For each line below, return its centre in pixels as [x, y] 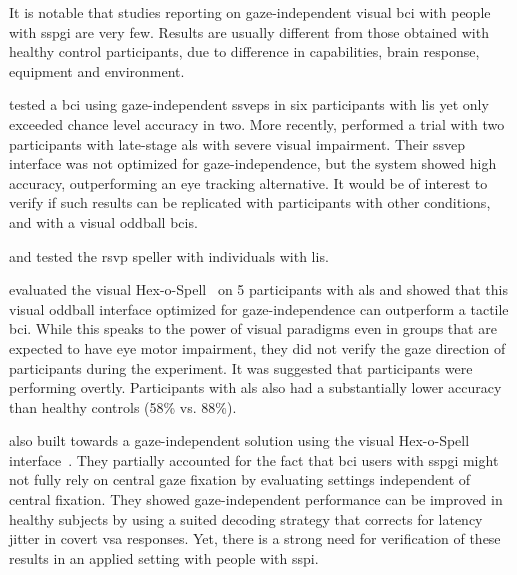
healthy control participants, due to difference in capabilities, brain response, [244, 51]
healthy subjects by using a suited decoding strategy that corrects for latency [246, 518]
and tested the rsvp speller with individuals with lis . [169, 255]
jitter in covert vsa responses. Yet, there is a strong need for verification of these [255, 538]
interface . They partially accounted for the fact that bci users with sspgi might [254, 459]
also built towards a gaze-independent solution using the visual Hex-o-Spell [239, 440]
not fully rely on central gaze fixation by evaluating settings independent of [240, 479]
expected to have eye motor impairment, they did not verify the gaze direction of [257, 347]
